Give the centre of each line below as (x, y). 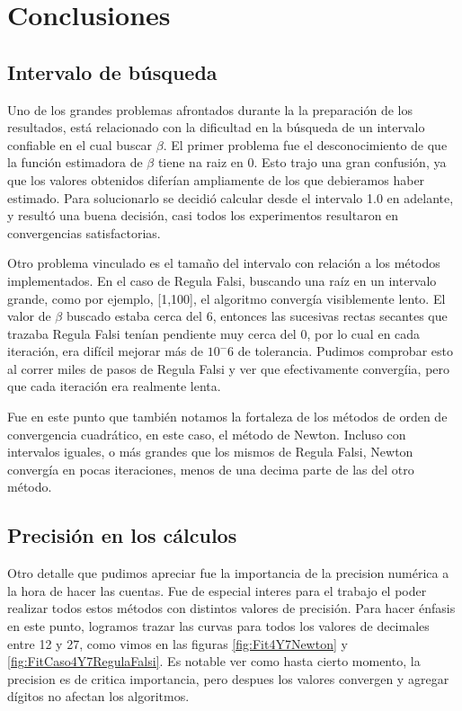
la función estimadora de (75, 162)
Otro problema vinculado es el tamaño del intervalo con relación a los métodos (224, 263)
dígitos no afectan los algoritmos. (98, 696)
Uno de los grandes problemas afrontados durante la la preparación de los (210, 109)
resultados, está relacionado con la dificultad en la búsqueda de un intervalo (216, 127)
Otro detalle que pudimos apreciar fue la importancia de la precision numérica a (228, 573)
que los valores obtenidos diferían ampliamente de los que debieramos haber (216, 179)
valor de (29, 316)
